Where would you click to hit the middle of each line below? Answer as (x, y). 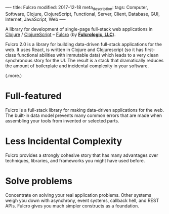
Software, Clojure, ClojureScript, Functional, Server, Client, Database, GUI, (83, 14)
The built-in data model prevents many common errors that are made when (83, 115)
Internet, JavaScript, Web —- (36, 19)
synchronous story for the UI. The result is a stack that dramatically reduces (85, 60)
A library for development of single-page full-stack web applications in (79, 29)
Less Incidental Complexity (64, 141)
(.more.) (14, 75)
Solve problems (39, 181)
